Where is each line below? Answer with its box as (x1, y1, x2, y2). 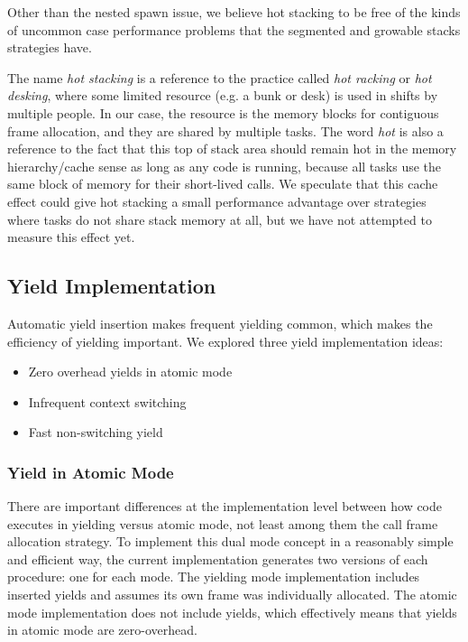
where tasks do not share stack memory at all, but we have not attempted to (7, 209, 432, 228)
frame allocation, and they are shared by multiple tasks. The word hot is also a (7, 121, 444, 140)
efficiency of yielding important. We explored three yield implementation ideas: (7, 331, 444, 350)
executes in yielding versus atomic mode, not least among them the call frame (7, 514, 438, 533)
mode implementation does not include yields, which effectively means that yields (7, 602, 457, 621)
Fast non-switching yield (28, 423, 163, 442)
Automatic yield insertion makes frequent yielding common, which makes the (7, 313, 433, 332)
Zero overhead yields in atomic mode (28, 362, 233, 381)
